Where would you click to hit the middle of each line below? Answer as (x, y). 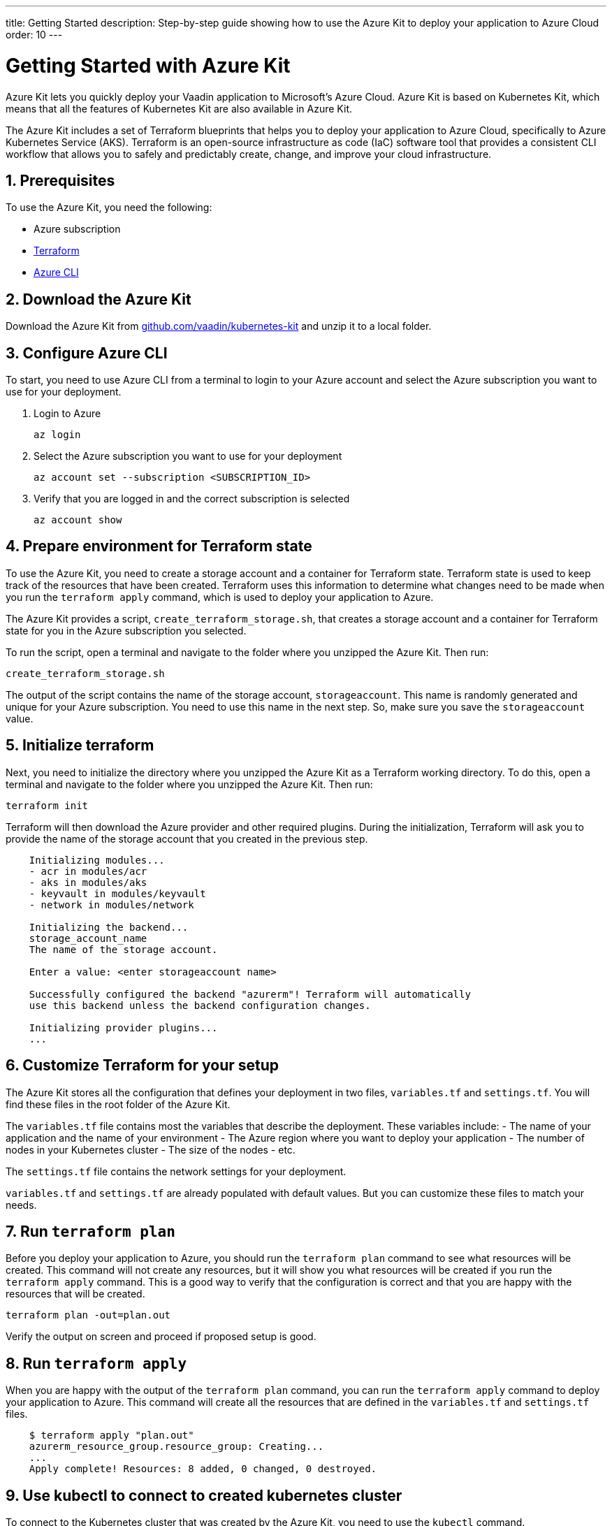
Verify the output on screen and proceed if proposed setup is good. (161, 1337)
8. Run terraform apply (96, 1363)
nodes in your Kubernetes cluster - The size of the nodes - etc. (151, 1149)
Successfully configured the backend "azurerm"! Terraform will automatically (250, 994)
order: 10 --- (34, 35)
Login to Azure (67, 414)
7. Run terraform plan (90, 1231)
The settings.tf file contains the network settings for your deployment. (176, 1171)
